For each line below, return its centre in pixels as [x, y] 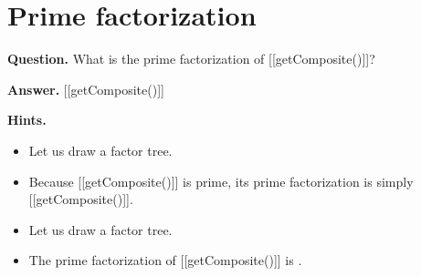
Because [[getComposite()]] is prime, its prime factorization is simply [221, 181]
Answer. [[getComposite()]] [86, 89]
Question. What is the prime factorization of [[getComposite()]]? [191, 59]
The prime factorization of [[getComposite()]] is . [165, 260]
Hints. [27, 120]
